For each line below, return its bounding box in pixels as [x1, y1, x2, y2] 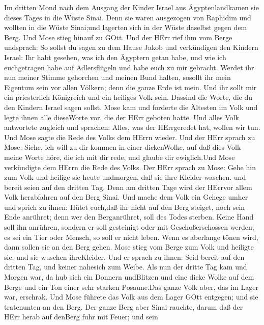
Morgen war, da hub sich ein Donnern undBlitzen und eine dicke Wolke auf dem [4, 272, 254, 282]
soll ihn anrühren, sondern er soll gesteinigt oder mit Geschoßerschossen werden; [4, 222, 254, 232]
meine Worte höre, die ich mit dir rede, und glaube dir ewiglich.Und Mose [4, 151, 235, 162]
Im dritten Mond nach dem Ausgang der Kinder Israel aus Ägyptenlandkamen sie [4, 2, 259, 12]
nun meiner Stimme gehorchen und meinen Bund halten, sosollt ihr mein [4, 72, 231, 83]
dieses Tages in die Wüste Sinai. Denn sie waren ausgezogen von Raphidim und [4, 12, 251, 22]
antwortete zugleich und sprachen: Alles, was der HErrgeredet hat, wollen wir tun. [4, 122, 260, 132]
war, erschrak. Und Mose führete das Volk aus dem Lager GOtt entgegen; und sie [4, 291, 258, 302]
